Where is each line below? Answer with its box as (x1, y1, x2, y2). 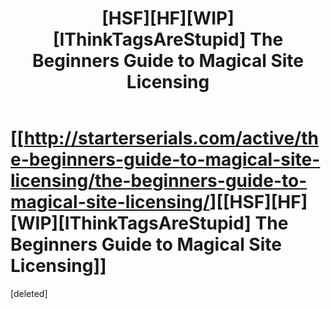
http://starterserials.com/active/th (23, 127, 319, 150)
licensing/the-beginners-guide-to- (10, 170, 308, 192)
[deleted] (10, 287, 48, 299)
